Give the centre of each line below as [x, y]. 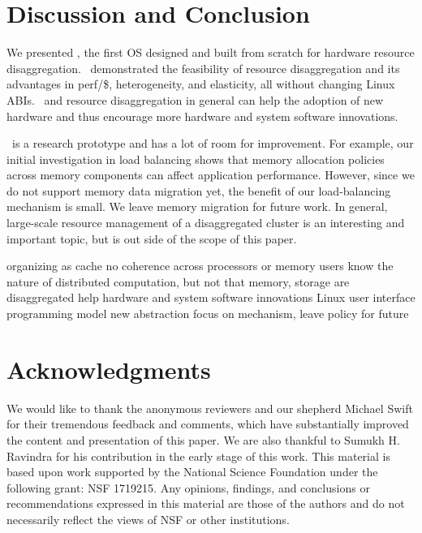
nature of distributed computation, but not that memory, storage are [178, 281]
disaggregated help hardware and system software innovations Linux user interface [211, 297]
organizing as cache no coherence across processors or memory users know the [200, 266]
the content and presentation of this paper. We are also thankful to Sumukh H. [203, 439]
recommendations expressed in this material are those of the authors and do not [206, 503]
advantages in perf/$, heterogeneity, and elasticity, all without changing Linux [201, 84]
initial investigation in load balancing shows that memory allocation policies [196, 159]
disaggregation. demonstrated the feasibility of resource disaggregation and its [203, 68]
